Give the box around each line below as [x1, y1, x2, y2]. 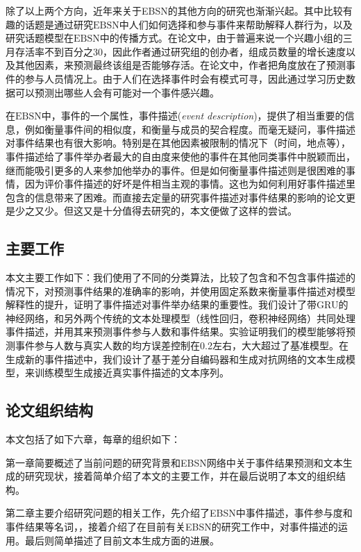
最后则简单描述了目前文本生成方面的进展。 [24, 533, 219, 547]
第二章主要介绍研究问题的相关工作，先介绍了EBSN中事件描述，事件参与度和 [6, 505, 353, 520]
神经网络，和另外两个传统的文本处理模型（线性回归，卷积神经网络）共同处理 [6, 310, 355, 325]
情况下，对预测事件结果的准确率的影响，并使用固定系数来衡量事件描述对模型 [6, 283, 355, 298]
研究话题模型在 [6, 31, 74, 45]
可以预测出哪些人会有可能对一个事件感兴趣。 [15, 85, 219, 99]
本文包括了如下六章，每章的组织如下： [6, 432, 180, 446]
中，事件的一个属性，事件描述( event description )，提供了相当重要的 [41, 108, 345, 123]
